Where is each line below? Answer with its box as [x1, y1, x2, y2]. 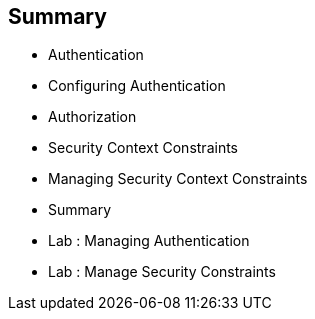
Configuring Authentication [48, 77, 226, 95]
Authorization [48, 108, 137, 126]
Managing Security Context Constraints [48, 170, 308, 188]
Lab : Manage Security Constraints [48, 263, 276, 281]
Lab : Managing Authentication [48, 232, 250, 250]
